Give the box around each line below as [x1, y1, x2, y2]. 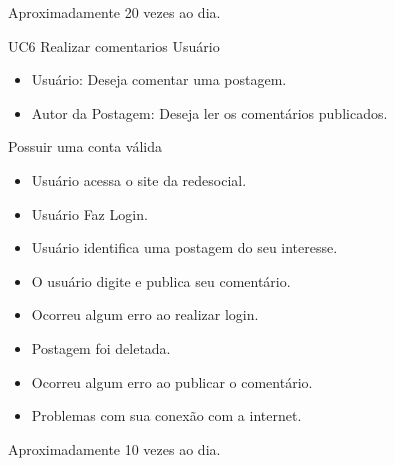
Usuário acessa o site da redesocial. [31, 169, 247, 190]
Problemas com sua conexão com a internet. [31, 405, 302, 426]
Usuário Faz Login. [31, 203, 148, 224]
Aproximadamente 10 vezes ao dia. [8, 438, 221, 459]
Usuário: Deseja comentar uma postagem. [31, 69, 287, 90]
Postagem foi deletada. [31, 337, 171, 358]
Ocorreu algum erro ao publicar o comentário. [31, 371, 313, 392]
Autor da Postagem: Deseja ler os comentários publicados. [31, 102, 388, 123]
